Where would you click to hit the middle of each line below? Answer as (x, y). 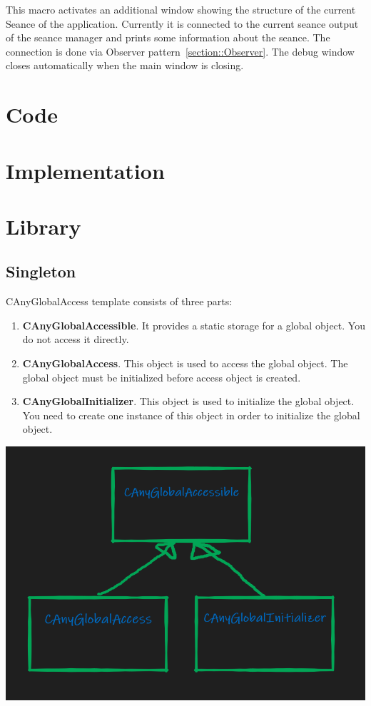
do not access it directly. (76, 339)
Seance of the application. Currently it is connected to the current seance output (182, 23)
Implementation (85, 170)
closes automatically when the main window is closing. (125, 65)
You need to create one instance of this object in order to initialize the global (191, 415)
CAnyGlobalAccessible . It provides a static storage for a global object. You (194, 325)
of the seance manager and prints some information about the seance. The (168, 37)
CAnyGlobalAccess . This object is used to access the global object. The (185, 363)
